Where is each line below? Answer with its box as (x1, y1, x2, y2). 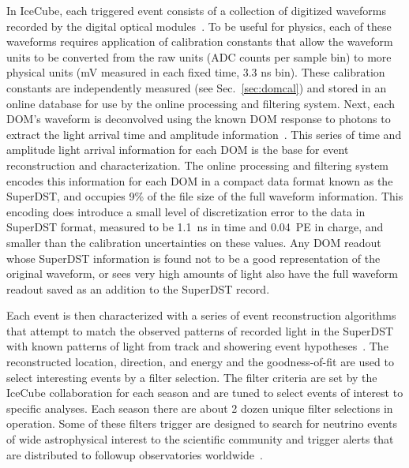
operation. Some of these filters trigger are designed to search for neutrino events (6, 415, 397, 432)
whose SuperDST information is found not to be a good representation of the (6, 249, 381, 266)
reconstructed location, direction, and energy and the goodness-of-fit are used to (6, 354, 394, 370)
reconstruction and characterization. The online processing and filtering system (6, 156, 389, 173)
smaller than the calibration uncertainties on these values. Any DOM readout (6, 234, 381, 250)
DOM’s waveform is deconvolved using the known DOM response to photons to (6, 110, 391, 127)
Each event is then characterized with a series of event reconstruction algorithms (6, 307, 396, 324)
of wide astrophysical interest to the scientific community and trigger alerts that (6, 431, 394, 447)
